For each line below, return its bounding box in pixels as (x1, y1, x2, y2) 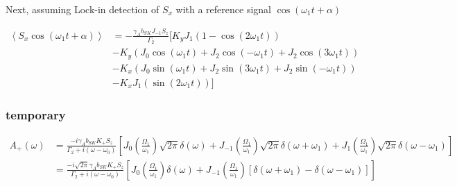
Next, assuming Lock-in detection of (6, 2, 159, 16)
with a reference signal (175, 2, 271, 16)
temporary (6, 105, 66, 123)
